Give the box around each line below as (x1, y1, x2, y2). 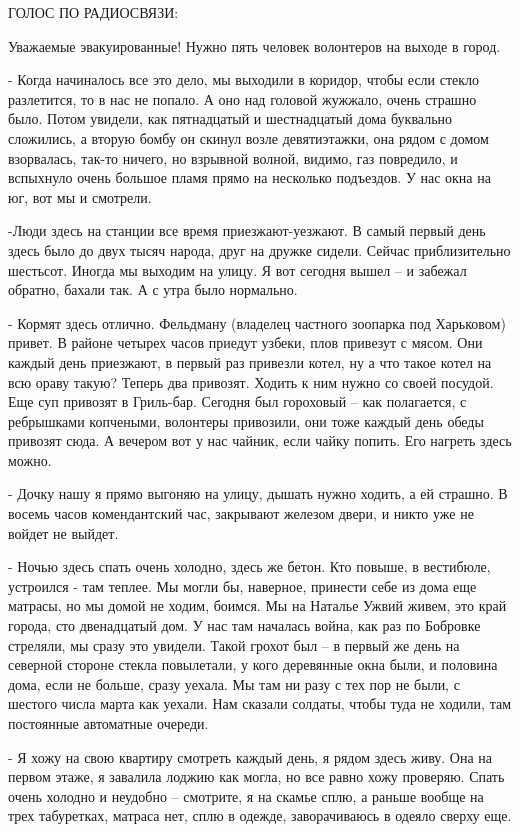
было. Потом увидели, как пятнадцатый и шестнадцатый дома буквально (8, 108, 453, 129)
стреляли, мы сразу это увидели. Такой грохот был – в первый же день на (8, 634, 460, 655)
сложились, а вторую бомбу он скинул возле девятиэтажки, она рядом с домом (8, 127, 489, 148)
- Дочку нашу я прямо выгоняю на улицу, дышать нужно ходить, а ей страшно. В (8, 483, 508, 504)
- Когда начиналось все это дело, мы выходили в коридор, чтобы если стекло (8, 69, 480, 90)
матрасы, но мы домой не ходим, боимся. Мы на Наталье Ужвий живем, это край (8, 595, 507, 616)
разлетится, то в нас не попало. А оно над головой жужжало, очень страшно (8, 88, 477, 109)
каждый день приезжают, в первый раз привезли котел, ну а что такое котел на (8, 351, 492, 372)
